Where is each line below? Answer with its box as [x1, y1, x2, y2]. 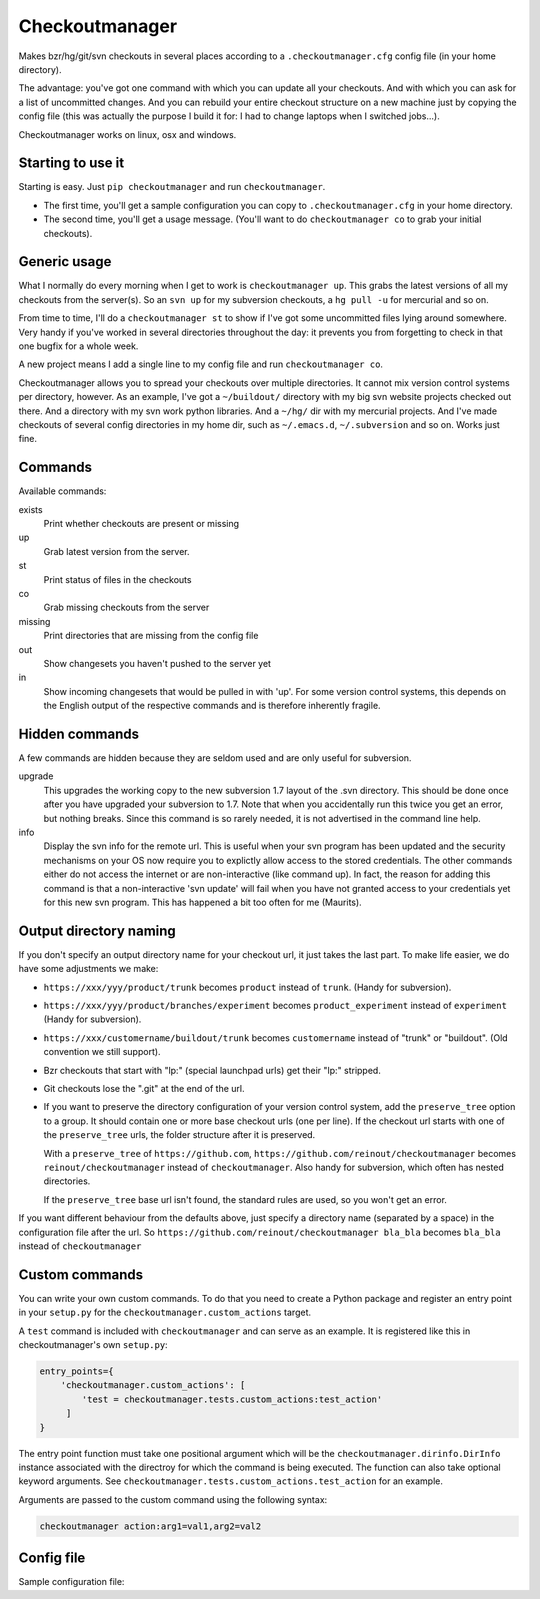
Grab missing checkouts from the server [43, 601, 210, 614]
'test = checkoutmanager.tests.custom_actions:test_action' [81, 1393, 383, 1405]
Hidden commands [18, 725, 140, 742]
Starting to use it [18, 155, 125, 172]
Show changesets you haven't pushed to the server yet [43, 657, 272, 669]
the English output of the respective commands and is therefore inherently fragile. [43, 700, 381, 712]
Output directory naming [18, 922, 177, 939]
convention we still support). [43, 1046, 161, 1058]
